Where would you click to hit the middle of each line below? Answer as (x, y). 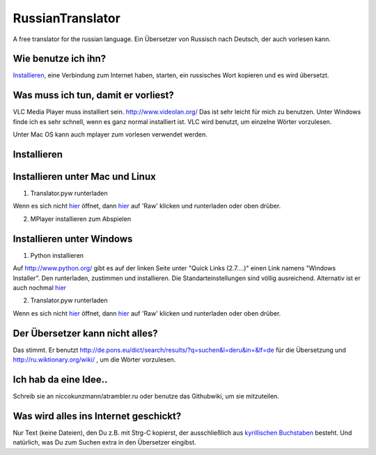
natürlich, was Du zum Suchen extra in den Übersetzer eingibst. (104, 442)
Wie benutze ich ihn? (60, 59)
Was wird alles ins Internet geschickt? (97, 416)
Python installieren (57, 255)
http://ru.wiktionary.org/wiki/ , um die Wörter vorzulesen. (94, 360)
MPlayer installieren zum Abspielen (81, 219)
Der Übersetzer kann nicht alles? (85, 333)
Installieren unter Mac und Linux (84, 177)
